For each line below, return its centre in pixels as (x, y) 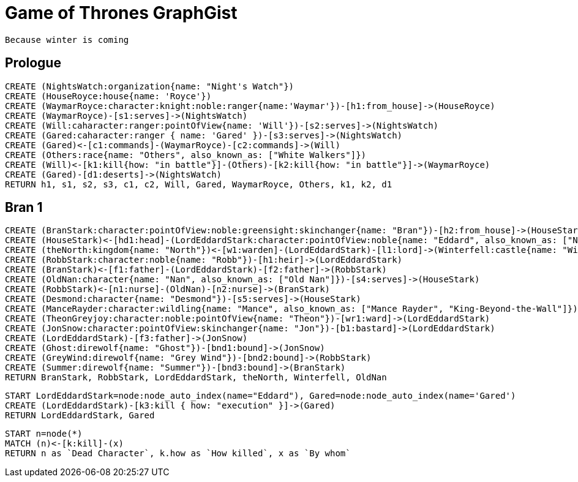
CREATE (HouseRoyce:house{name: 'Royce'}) (108, 96)
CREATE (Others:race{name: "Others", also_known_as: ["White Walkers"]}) (186, 155)
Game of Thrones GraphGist (121, 13)
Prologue (33, 63)
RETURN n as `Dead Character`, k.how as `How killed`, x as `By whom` (178, 454)
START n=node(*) (44, 434)
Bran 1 (24, 208)
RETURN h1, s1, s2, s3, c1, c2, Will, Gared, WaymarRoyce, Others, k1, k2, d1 (199, 184)
